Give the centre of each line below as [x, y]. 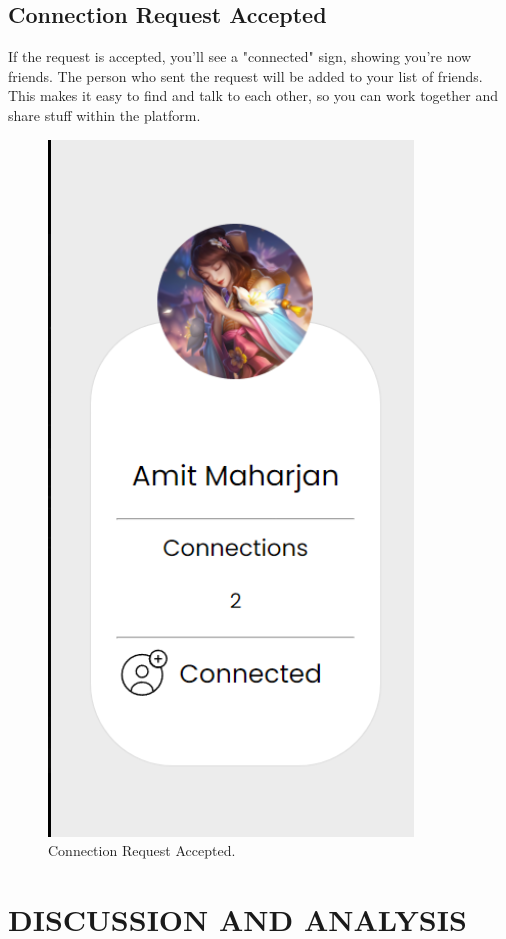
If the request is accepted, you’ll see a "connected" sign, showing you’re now [240, 56]
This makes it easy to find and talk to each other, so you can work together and [253, 95]
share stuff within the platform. [104, 114]
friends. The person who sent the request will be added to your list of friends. [245, 75]
